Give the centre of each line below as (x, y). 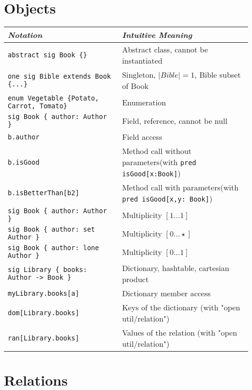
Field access (142, 137)
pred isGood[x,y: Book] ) (167, 199)
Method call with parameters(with (180, 187)
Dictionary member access (166, 293)
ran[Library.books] (44, 338)
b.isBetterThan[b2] (44, 193)
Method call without (157, 151)
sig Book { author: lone (54, 248)
